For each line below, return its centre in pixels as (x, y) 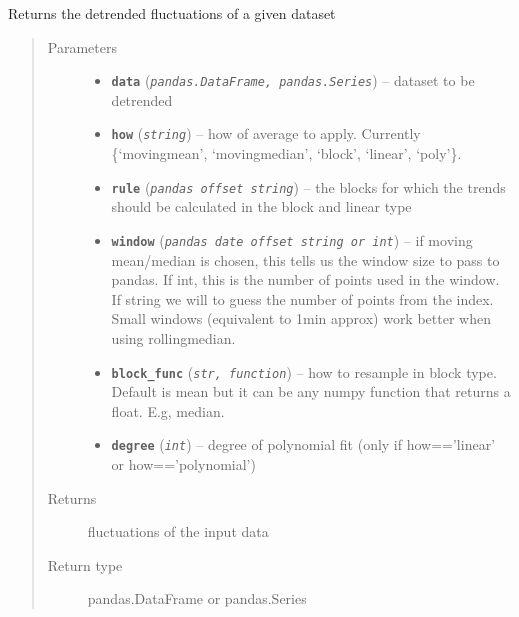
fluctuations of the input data (178, 531)
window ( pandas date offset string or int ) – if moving (292, 239)
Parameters (82, 46)
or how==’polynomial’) (183, 464)
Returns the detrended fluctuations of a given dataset (172, 13)
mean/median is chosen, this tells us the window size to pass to (305, 259)
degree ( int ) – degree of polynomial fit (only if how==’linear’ (303, 444)
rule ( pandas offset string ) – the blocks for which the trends (308, 186)
